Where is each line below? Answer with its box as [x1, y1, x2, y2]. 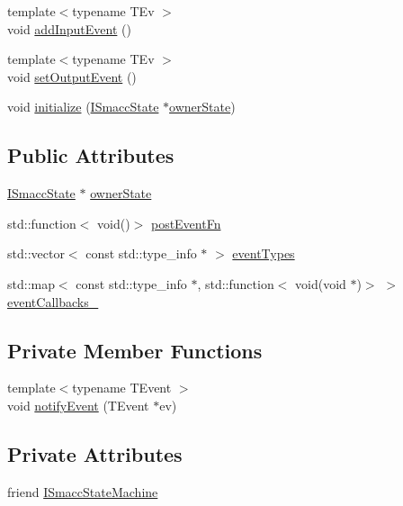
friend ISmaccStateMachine [7, 482, 158, 501]
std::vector [7, 244, 65, 263]
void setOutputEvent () [7, 67, 137, 86]
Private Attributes [7, 439, 183, 467]
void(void [295, 274, 346, 293]
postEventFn [150, 213, 221, 232]
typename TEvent [72, 378, 172, 397]
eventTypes [232, 244, 295, 263]
